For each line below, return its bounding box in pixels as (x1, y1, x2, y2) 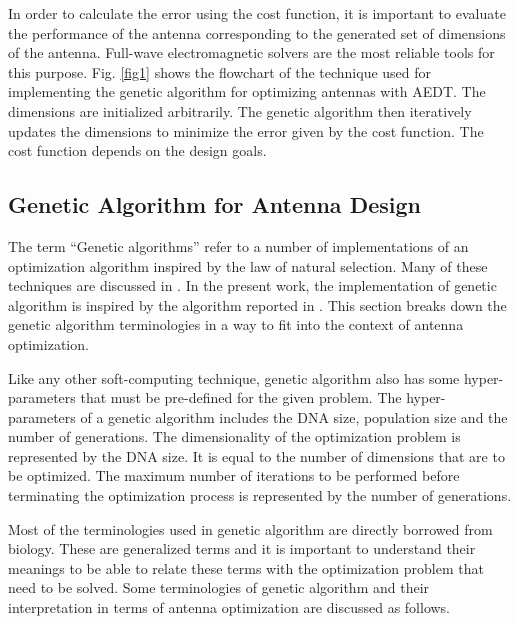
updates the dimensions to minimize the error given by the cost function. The (8, 120, 484, 141)
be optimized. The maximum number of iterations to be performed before (8, 465, 460, 486)
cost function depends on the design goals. (8, 140, 267, 161)
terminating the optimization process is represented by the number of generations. (8, 485, 512, 506)
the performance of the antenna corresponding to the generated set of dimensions (8, 22, 506, 43)
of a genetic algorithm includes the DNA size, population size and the (80, 406, 508, 427)
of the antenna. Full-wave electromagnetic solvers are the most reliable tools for (8, 42, 495, 63)
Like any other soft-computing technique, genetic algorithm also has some (8, 367, 460, 388)
